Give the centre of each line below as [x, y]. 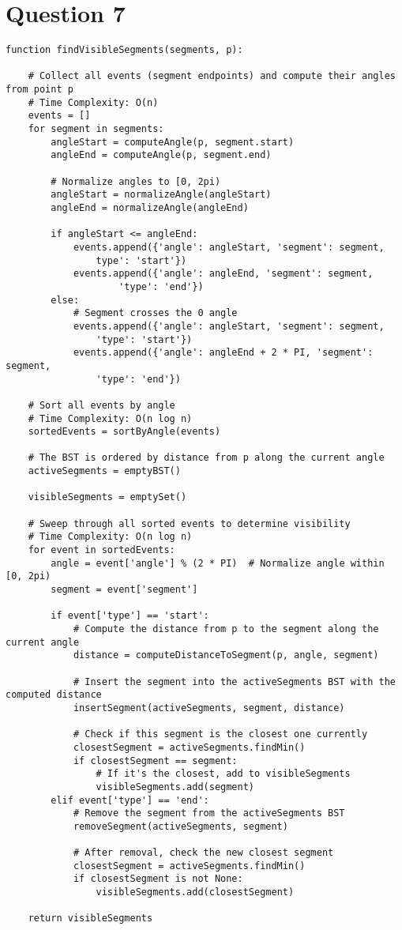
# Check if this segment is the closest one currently [220, 734]
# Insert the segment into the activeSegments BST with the [234, 681]
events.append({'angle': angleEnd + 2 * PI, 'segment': [223, 353]
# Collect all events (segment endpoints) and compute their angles [212, 76]
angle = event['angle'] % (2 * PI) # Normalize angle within [218, 563]
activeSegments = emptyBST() [104, 471]
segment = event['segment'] [124, 590]
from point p [39, 90]
